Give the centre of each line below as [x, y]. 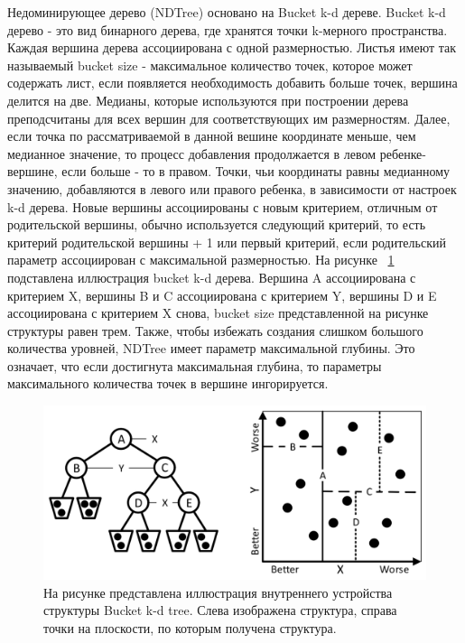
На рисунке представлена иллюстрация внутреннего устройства [218, 592]
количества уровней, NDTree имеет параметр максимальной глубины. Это [211, 348]
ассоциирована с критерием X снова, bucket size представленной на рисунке [218, 313]
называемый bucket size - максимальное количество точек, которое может [210, 65]
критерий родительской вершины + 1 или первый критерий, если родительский [227, 242]
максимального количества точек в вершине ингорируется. [168, 383]
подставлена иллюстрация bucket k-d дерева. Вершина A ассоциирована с [212, 277]
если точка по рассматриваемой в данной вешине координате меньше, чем [212, 136]
